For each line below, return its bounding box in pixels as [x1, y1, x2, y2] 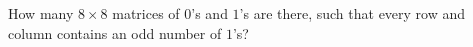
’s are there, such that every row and [239, 3, 466, 23]
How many [8, 3, 74, 23]
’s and [191, 3, 228, 23]
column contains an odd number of [8, 22, 222, 43]
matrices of [112, 3, 180, 23]
